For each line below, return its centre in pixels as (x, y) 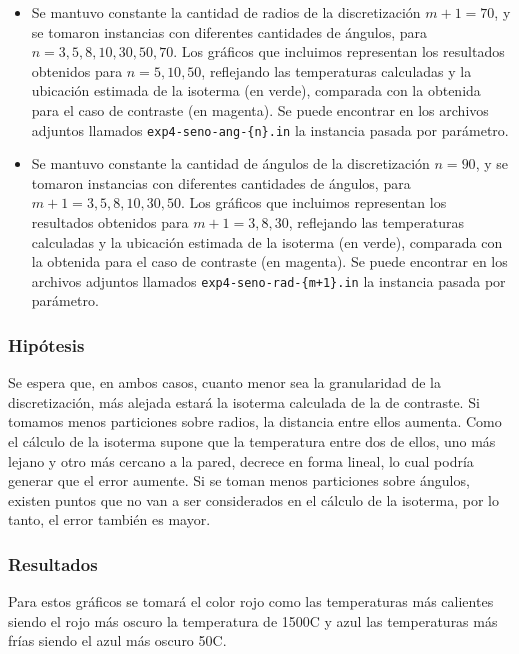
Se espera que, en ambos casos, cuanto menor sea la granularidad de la (224, 382)
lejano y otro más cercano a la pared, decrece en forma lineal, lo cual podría (241, 460)
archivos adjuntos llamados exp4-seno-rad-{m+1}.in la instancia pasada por (268, 280)
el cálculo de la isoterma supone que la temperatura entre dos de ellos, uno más (252, 441)
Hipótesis (46, 344)
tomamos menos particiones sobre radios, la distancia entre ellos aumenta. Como (255, 421)
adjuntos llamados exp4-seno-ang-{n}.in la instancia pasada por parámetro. (270, 129)
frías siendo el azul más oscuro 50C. (117, 640)
